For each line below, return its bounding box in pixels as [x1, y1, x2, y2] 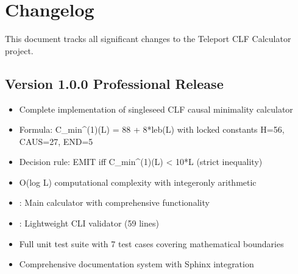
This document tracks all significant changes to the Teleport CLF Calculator [5, 32, 291, 45]
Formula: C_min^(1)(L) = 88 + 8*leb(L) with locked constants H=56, [19, 123, 285, 136]
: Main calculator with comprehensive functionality [19, 196, 210, 209]
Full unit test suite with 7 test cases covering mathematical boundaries [19, 237, 284, 250]
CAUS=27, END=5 [19, 135, 93, 147]
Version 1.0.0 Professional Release [5, 74, 224, 93]
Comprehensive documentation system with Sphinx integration [19, 258, 254, 270]
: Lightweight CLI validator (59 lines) [19, 217, 159, 230]
